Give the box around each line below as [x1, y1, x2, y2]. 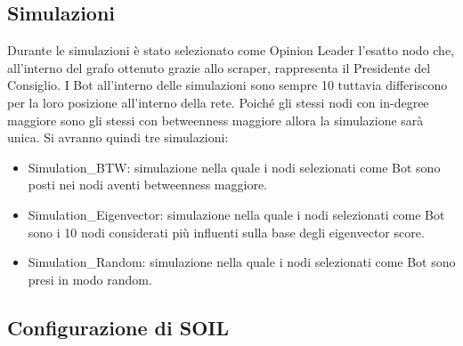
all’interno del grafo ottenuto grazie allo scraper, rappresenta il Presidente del [7, 58, 431, 76]
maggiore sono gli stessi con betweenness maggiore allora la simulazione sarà [7, 110, 424, 129]
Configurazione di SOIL [7, 313, 229, 341]
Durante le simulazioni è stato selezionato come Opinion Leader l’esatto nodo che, [7, 41, 455, 60]
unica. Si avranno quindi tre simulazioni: [7, 128, 229, 147]
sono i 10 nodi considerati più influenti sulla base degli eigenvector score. [28, 222, 425, 241]
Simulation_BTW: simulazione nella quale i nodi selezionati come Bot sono [28, 157, 441, 176]
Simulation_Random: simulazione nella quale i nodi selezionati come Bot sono [28, 253, 456, 271]
